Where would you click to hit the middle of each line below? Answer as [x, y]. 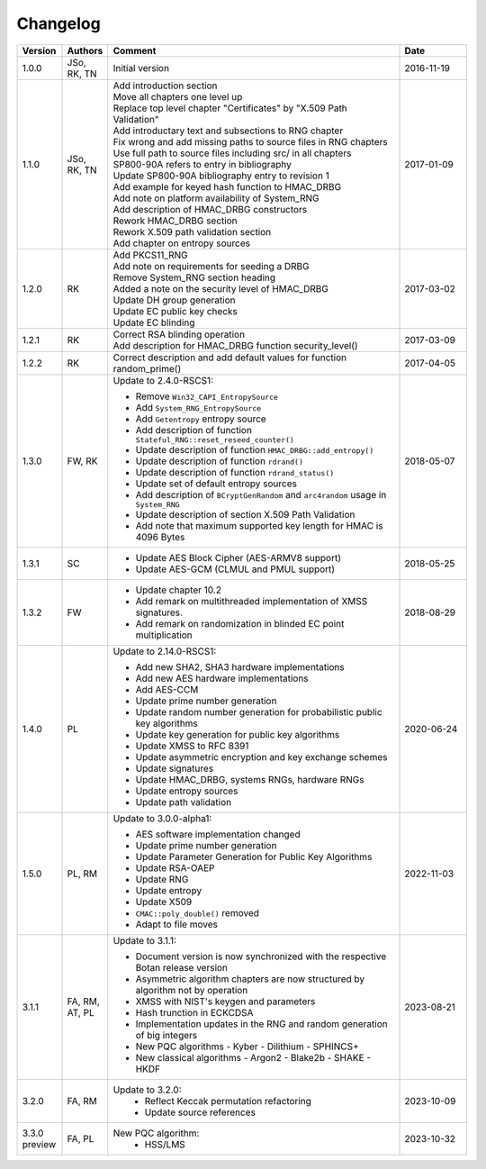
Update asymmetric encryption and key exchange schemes [261, 757]
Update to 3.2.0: [147, 1090]
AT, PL [81, 1012]
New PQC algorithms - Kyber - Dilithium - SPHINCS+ [247, 1047]
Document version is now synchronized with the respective [261, 956]
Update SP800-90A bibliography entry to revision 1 [221, 176]
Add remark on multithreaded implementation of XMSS [252, 601]
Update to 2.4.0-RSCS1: [163, 380]
